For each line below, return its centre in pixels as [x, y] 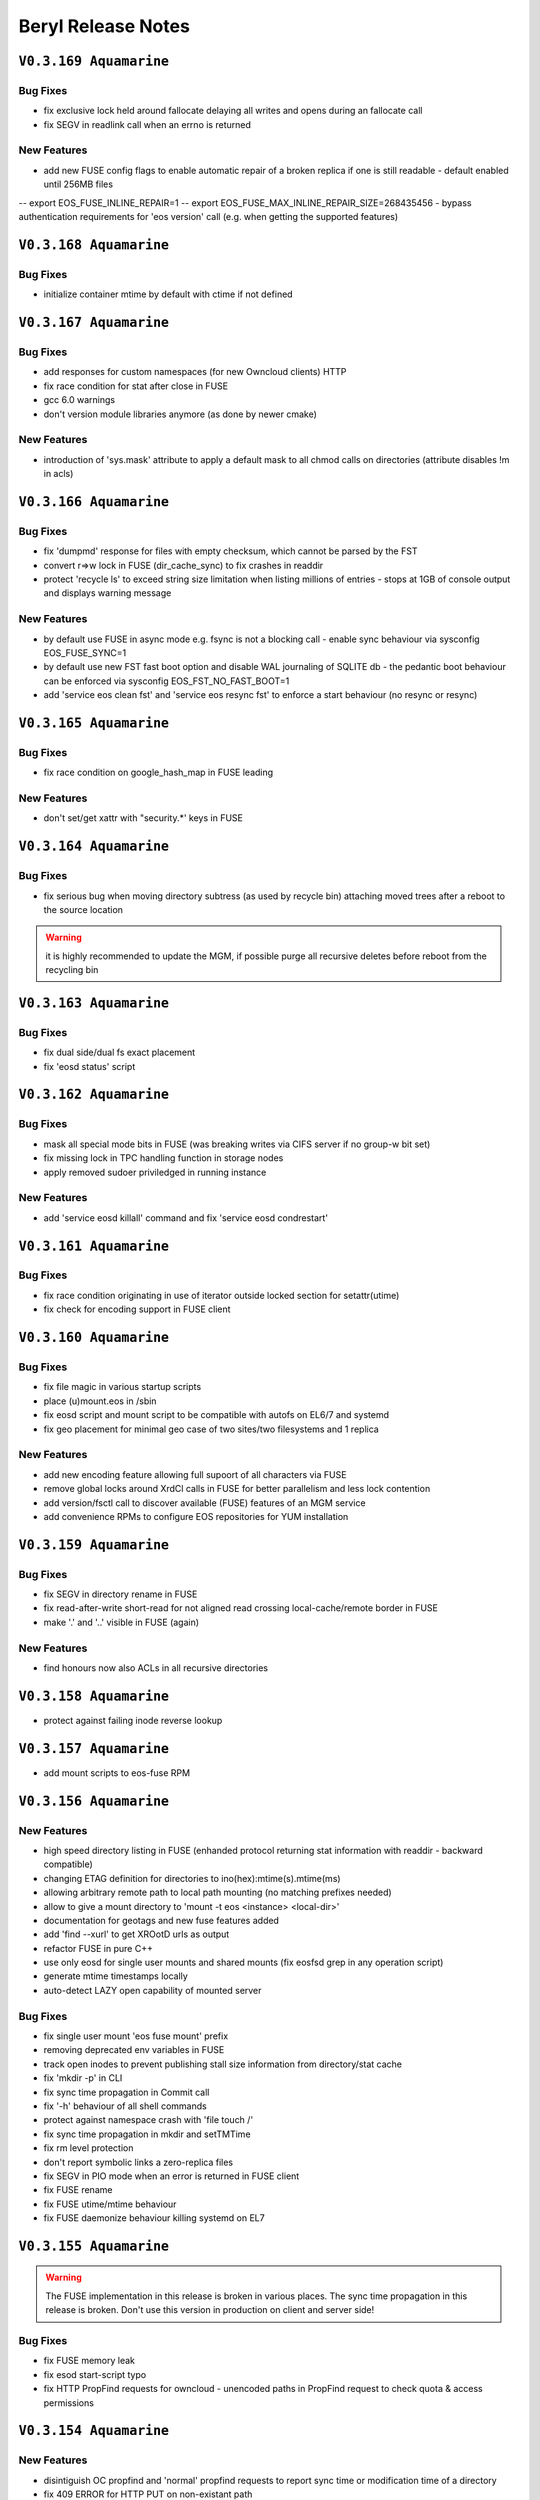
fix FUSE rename [78, 2190]
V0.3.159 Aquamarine [94, 1544]
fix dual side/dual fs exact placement [119, 1052]
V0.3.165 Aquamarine [94, 723]
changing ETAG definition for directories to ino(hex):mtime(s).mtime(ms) [192, 1878]
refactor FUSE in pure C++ [98, 1948]
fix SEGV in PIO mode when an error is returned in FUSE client [171, 2176]
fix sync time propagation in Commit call [126, 2092]
